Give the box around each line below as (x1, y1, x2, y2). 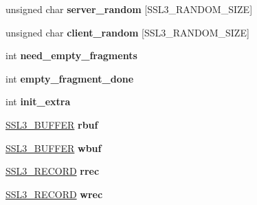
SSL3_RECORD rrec (5, 164, 100, 178)
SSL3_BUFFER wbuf (5, 140, 102, 155)
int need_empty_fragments (5, 48, 137, 63)
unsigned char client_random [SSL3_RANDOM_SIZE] (5, 25, 249, 39)
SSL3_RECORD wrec (5, 186, 103, 201)
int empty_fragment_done (5, 71, 134, 85)
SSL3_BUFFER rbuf (5, 117, 98, 131)
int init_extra (5, 94, 71, 109)
